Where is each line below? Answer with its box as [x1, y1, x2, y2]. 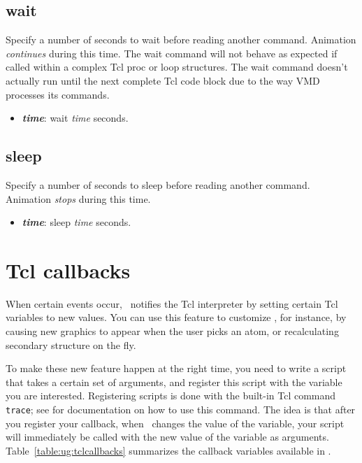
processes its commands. [6, 87, 110, 101]
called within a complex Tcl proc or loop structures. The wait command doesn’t [6, 59, 348, 74]
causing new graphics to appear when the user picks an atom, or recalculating [6, 324, 339, 339]
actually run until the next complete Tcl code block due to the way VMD [6, 73, 320, 87]
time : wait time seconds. [22, 111, 129, 125]
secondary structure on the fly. [6, 337, 136, 352]
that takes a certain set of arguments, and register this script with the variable [6, 374, 342, 389]
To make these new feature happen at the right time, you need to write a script [6, 361, 347, 376]
